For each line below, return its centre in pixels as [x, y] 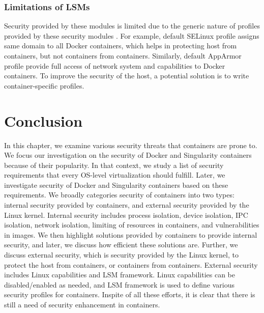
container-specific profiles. [44, 85]
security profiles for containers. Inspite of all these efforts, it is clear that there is [130, 294]
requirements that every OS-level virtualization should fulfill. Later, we [115, 175]
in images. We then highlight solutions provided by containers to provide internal [131, 234]
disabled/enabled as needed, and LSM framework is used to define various [119, 284]
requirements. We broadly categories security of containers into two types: [119, 195]
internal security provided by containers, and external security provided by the [127, 205]
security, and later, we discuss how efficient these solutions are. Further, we [121, 245]
